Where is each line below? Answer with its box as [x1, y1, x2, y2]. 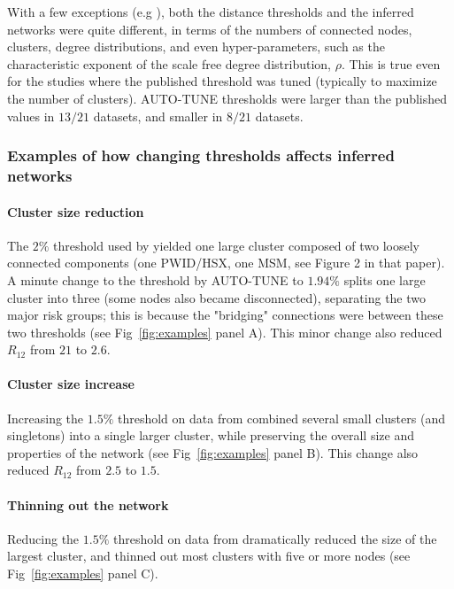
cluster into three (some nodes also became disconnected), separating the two [7, 288, 427, 306]
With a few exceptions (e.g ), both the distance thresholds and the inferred [7, 3, 414, 20]
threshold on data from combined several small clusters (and [117, 408, 445, 427]
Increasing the [7, 408, 84, 427]
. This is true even [341, 54, 441, 73]
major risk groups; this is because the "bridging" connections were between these [7, 306, 443, 324]
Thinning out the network [7, 495, 169, 514]
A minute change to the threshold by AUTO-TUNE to [7, 270, 304, 289]
